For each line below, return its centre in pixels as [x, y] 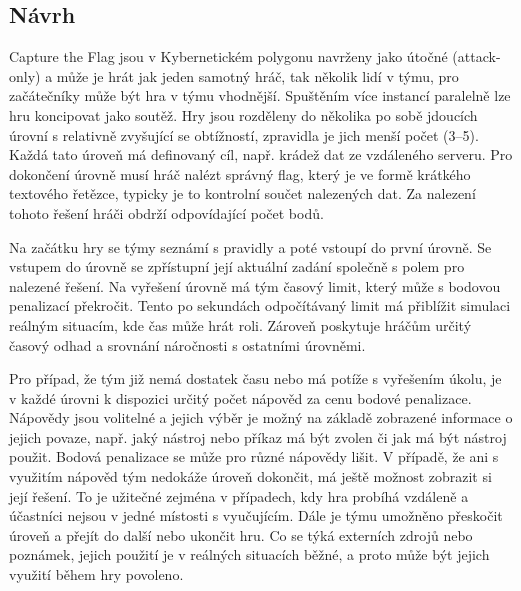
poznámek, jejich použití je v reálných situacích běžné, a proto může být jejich [249, 554]
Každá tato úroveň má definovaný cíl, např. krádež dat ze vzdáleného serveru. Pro [261, 154]
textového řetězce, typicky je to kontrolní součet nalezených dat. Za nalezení [242, 193]
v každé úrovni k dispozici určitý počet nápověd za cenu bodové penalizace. [240, 397]
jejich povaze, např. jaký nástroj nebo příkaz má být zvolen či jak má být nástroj [258, 436]
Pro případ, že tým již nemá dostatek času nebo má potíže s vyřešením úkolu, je [255, 378]
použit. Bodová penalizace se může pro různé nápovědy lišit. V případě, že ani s [254, 456]
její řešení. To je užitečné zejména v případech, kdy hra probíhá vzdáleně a [239, 495]
